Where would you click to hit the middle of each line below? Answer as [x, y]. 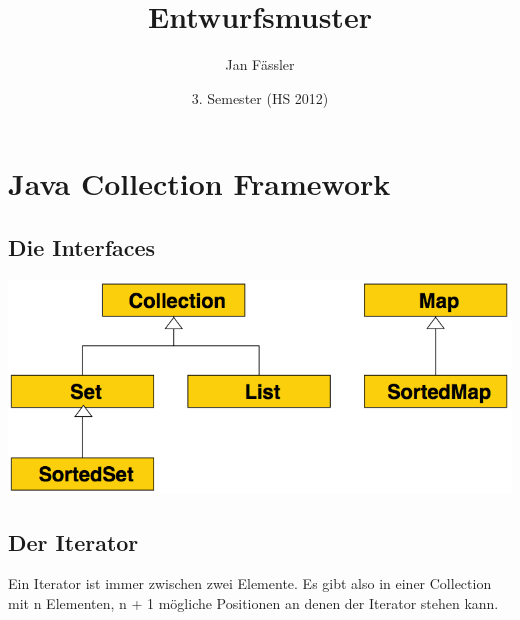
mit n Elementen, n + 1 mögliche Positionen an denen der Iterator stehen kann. [253, 602]
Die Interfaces [82, 246]
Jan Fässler [260, 64]
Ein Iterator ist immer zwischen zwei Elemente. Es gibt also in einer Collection [250, 583]
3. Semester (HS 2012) [260, 97]
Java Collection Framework [199, 183]
